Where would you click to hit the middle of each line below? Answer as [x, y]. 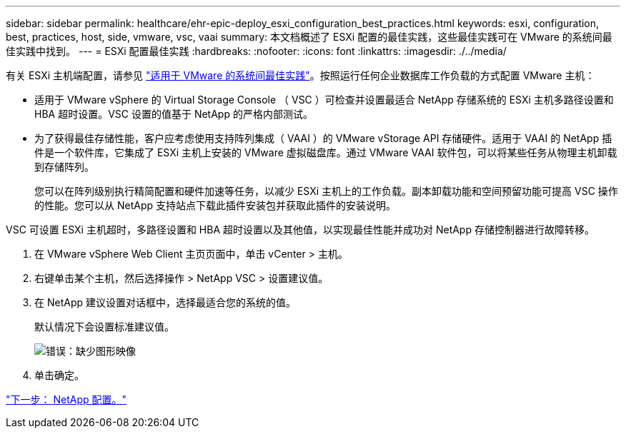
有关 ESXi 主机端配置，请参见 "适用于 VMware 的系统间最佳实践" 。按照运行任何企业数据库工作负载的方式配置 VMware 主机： [300, 75]
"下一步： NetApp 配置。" [66, 399]
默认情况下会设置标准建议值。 [104, 327]
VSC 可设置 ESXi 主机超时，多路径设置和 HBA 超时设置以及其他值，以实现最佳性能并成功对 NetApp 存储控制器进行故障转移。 [300, 229]
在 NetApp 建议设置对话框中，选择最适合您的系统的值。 [165, 302]
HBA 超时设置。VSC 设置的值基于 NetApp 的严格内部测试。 [174, 114]
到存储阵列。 [64, 167]
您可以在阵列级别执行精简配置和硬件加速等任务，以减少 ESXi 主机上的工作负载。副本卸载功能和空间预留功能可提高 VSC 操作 [326, 191]
